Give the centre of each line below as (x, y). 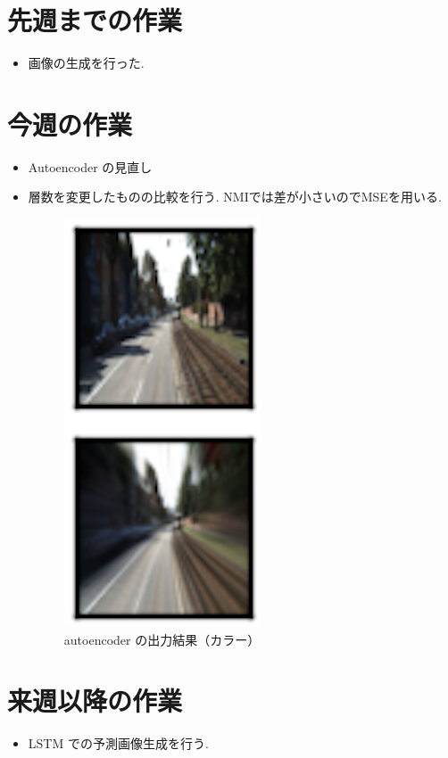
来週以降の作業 (95, 700)
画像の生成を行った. (86, 63)
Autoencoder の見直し (90, 166)
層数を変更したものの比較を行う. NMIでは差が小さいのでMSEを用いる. (235, 197)
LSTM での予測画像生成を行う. (118, 743)
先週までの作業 (95, 20)
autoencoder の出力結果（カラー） (162, 639)
